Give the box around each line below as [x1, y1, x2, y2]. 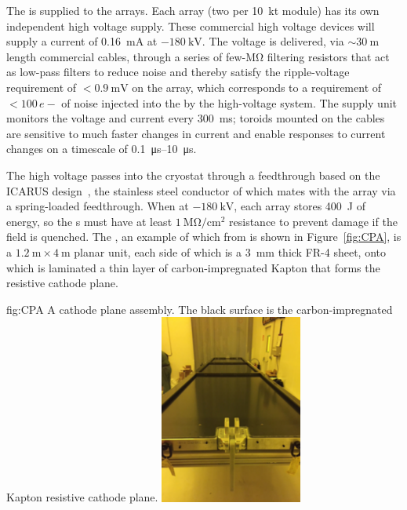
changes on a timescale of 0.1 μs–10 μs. [6, 140, 197, 157]
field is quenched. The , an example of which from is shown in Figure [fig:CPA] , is [6, 228, 402, 245]
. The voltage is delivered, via [202, 33, 344, 49]
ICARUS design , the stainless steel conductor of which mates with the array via [6, 182, 396, 199]
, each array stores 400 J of [234, 198, 365, 214]
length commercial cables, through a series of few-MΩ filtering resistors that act [6, 48, 390, 64]
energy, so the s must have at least [6, 213, 173, 229]
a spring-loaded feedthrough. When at [6, 198, 189, 214]
